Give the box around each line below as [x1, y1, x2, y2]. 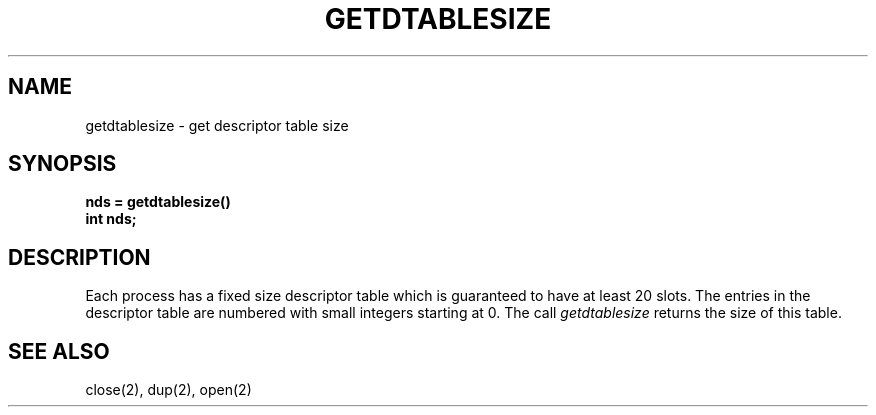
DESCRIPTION [8, 244, 151, 270]
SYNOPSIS [8, 151, 117, 177]
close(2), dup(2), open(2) [85, 381, 252, 399]
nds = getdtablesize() [85, 193, 231, 211]
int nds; [85, 210, 137, 228]
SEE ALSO [8, 338, 110, 364]
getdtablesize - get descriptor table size [85, 116, 349, 134]
